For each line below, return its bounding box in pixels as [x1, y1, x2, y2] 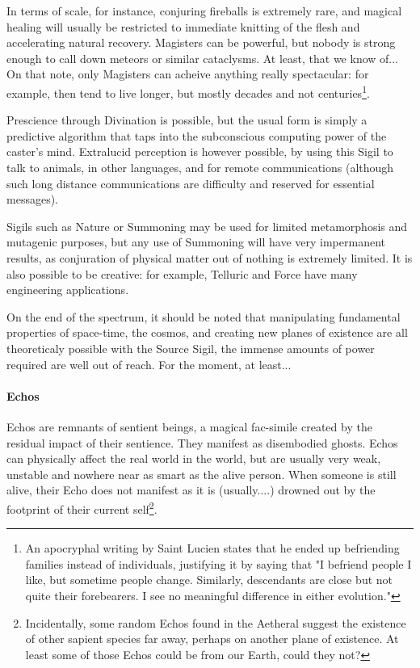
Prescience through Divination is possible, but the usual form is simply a [6, 111, 367, 128]
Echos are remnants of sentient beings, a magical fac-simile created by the [6, 418, 372, 435]
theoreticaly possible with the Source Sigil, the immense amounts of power [6, 339, 375, 356]
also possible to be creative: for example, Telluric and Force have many [6, 265, 358, 282]
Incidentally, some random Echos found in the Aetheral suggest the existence [25, 614, 406, 631]
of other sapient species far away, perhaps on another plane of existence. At [25, 630, 399, 647]
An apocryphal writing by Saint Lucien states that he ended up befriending [25, 540, 400, 557]
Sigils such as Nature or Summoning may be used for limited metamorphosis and [6, 217, 408, 234]
